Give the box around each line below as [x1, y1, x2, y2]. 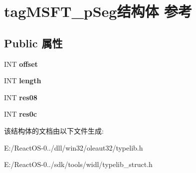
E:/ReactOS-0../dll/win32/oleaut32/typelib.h [4, 142, 143, 153]
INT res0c [4, 109, 37, 119]
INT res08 [4, 92, 37, 102]
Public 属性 [4, 35, 63, 50]
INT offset [4, 58, 38, 69]
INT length [4, 75, 41, 86]
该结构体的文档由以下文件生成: [4, 125, 104, 136]
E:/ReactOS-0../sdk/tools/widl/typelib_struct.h [4, 159, 153, 170]
